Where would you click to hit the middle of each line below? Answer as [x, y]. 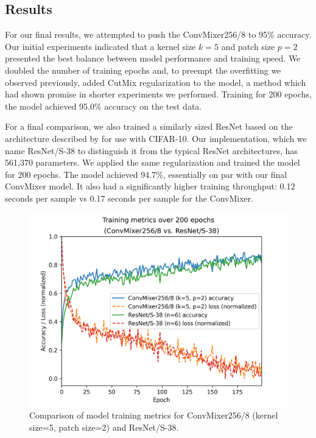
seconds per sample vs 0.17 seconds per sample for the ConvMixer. [129, 198]
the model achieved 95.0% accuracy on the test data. [104, 106]
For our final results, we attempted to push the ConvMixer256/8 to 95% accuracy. [158, 34]
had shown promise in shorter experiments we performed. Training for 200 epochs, [158, 94]
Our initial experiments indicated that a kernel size [100, 46]
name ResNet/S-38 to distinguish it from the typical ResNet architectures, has [151, 150]
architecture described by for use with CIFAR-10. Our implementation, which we [156, 138]
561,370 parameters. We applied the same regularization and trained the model [153, 162]
